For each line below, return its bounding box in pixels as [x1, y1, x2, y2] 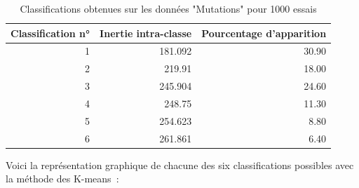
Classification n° [11, 25, 90, 40]
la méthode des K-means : [6, 171, 119, 186]
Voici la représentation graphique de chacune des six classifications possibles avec [6, 157, 354, 172]
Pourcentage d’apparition [201, 25, 327, 40]
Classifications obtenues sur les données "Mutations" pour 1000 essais [20, 1, 317, 15]
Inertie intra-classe [100, 25, 192, 40]
